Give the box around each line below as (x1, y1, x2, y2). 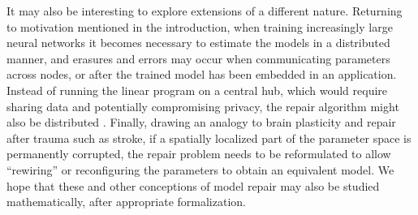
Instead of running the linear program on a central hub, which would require (6, 81, 388, 98)
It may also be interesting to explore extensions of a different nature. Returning (6, 2, 403, 19)
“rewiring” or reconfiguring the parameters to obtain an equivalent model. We (6, 161, 394, 178)
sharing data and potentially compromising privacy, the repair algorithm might (6, 97, 399, 114)
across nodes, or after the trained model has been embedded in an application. (6, 66, 397, 83)
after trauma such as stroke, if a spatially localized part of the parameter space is (6, 129, 412, 146)
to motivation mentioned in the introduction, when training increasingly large (6, 18, 393, 35)
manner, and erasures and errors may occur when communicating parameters (6, 49, 390, 67)
